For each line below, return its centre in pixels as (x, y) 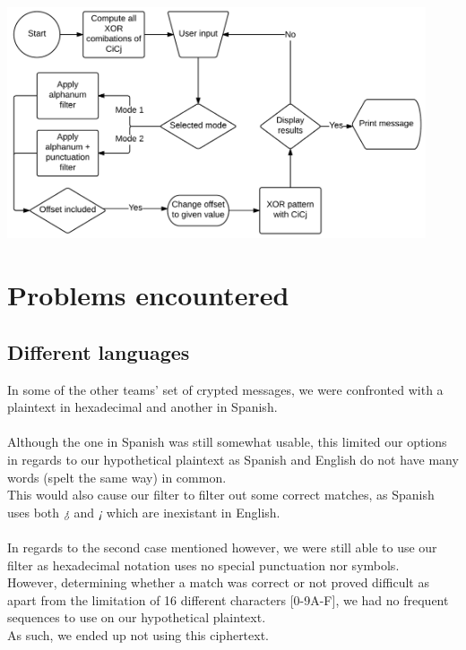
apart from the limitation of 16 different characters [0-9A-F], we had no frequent (228, 599)
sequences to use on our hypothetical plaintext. (137, 617)
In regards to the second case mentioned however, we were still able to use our (222, 547)
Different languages (99, 351)
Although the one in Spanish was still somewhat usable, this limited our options (227, 442)
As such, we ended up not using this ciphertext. (138, 634)
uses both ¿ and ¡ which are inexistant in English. (144, 512)
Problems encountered (148, 295)
